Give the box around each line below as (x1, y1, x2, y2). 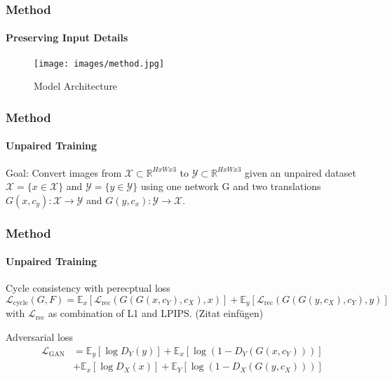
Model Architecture (34, 79, 118, 93)
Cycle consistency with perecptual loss (6, 281, 170, 295)
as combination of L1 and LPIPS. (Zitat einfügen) (48, 306, 264, 320)
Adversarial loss (6, 330, 73, 344)
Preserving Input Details (6, 30, 128, 45)
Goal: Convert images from (6, 165, 122, 180)
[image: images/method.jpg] (34, 58, 165, 69)
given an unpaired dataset (245, 165, 356, 180)
